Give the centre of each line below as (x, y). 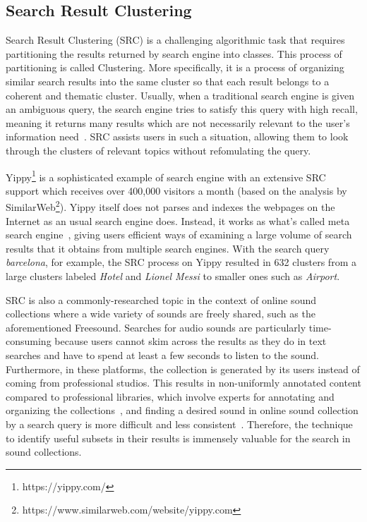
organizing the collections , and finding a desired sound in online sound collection (182, 410)
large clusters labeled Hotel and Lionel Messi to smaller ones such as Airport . (173, 276)
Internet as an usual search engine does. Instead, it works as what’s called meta (178, 220)
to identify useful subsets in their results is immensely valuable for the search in (178, 438)
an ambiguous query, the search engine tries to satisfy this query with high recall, (182, 109)
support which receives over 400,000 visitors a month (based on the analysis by (176, 190)
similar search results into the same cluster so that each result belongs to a (168, 81)
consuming (29, 341)
